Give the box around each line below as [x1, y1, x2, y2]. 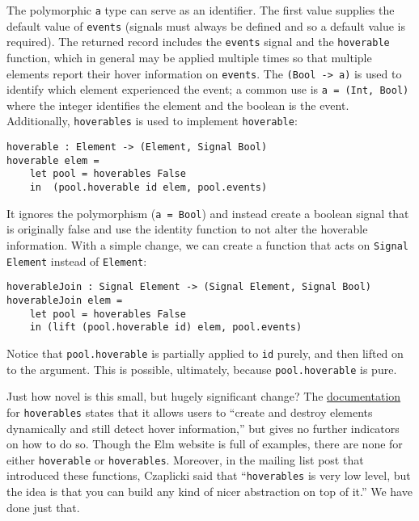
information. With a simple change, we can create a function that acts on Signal [6, 237, 408, 253]
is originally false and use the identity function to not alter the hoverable [6, 221, 368, 237]
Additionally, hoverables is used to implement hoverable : [6, 112, 298, 129]
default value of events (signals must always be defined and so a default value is [6, 17, 405, 34]
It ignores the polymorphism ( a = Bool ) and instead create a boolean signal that [6, 204, 409, 221]
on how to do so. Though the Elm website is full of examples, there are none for [6, 435, 403, 452]
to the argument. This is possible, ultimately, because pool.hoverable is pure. [6, 360, 397, 377]
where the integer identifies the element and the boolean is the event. [6, 96, 349, 113]
